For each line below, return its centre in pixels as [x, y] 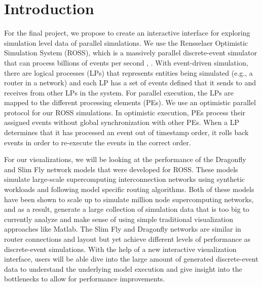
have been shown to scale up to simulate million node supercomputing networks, [129, 199]
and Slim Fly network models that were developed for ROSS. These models [121, 169]
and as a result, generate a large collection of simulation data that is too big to [127, 209]
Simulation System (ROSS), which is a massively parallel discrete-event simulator [130, 53]
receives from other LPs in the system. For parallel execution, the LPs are [119, 92]
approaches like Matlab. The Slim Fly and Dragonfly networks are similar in [123, 229]
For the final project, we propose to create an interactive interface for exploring [127, 33]
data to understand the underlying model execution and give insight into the [123, 268]
